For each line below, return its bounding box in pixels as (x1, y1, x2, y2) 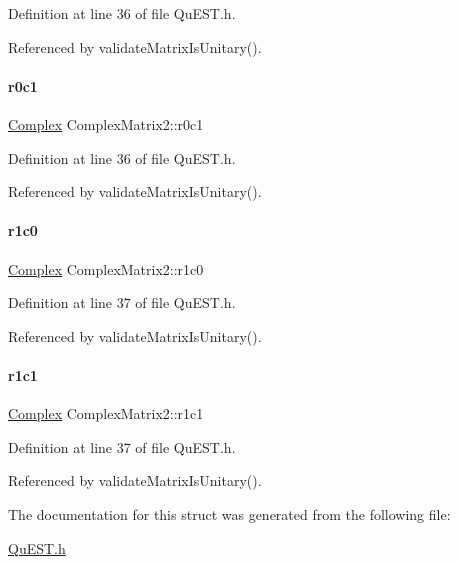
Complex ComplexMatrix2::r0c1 (8, 113, 204, 134)
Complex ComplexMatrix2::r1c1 (8, 403, 204, 424)
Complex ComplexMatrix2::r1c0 (8, 258, 204, 279)
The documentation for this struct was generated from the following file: (8, 503, 451, 524)
